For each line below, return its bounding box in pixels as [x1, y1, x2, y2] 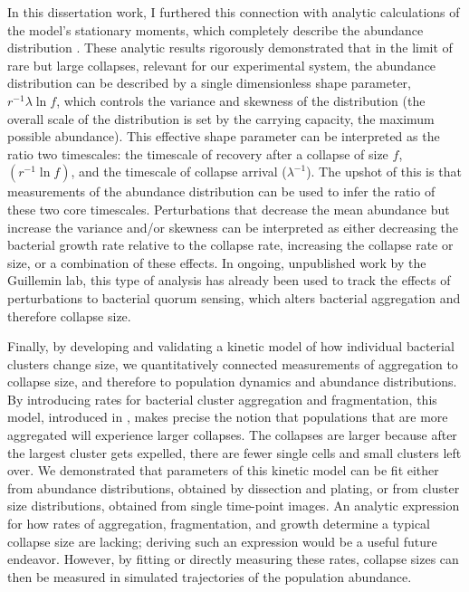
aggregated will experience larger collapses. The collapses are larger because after [7, 425, 457, 444]
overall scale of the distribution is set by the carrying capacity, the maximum [7, 109, 435, 128]
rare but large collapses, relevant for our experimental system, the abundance [7, 55, 436, 74]
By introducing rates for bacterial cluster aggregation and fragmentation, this [7, 389, 437, 408]
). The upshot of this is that [306, 162, 462, 181]
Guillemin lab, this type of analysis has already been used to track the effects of [7, 271, 451, 290]
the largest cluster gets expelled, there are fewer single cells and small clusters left [7, 443, 462, 462]
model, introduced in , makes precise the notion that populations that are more [7, 407, 448, 426]
